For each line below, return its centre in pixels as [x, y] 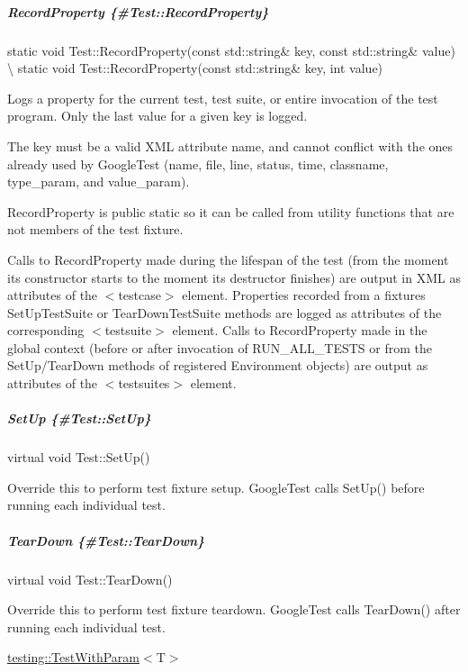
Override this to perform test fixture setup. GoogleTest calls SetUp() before [216, 487]
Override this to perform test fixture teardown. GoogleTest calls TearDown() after [234, 609]
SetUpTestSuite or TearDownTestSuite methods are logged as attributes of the [225, 312]
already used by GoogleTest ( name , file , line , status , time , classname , [198, 163]
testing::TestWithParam [74, 657]
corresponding [46, 330]
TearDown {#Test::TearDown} [106, 540]
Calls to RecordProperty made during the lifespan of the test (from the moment [228, 259]
